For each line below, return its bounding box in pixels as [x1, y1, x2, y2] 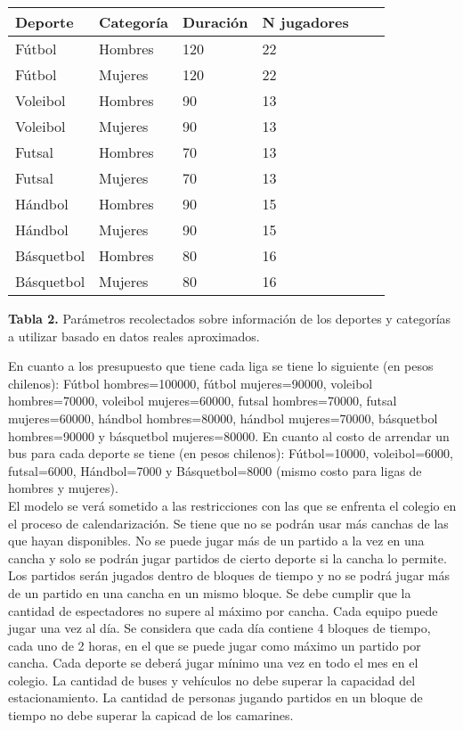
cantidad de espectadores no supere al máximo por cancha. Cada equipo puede [8, 601, 438, 619]
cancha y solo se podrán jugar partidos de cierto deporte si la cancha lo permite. [8, 548, 447, 567]
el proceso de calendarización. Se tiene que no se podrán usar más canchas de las [8, 513, 449, 532]
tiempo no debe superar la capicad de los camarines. [8, 706, 294, 725]
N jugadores [262, 12, 349, 32]
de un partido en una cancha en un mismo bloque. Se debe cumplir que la [8, 583, 411, 602]
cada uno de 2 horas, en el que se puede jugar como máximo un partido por [8, 636, 421, 654]
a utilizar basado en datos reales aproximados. [8, 326, 260, 345]
